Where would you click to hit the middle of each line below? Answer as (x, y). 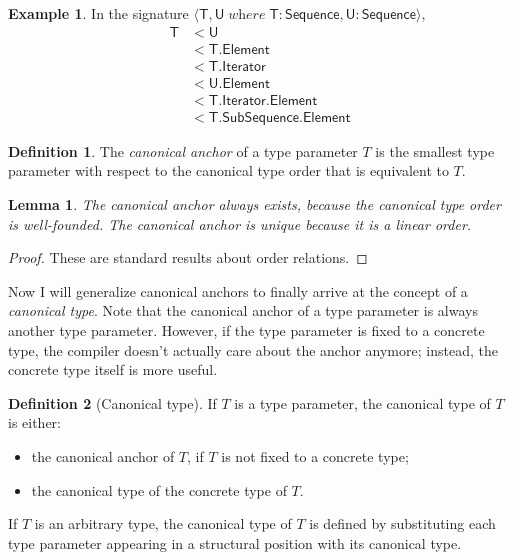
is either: (35, 422)
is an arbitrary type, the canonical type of (163, 523)
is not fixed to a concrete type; (315, 455)
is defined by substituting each (402, 523)
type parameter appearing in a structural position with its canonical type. (235, 542)
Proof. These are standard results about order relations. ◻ (188, 257)
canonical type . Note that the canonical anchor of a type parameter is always (243, 310)
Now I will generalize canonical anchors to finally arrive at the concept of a (238, 290)
